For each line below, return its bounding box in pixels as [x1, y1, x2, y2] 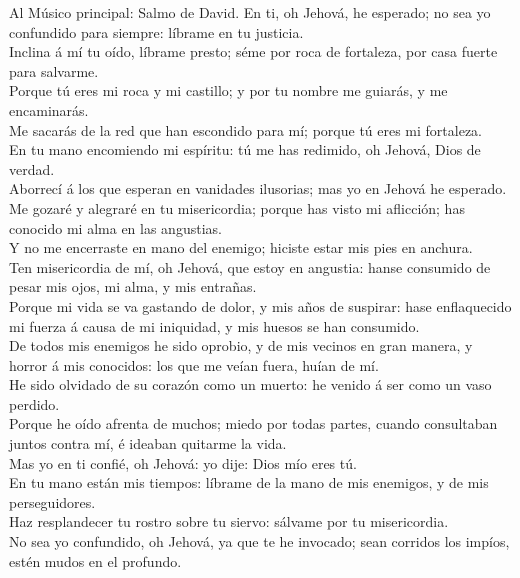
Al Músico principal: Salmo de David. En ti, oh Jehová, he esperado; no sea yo [9, 2, 491, 22]
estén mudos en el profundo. [9, 550, 182, 571]
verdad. [9, 158, 55, 179]
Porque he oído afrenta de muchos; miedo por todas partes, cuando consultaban [9, 413, 498, 434]
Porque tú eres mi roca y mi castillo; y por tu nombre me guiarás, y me [9, 80, 448, 101]
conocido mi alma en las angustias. [9, 217, 222, 238]
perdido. [9, 393, 60, 414]
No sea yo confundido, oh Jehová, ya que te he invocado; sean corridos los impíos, [9, 531, 510, 552]
